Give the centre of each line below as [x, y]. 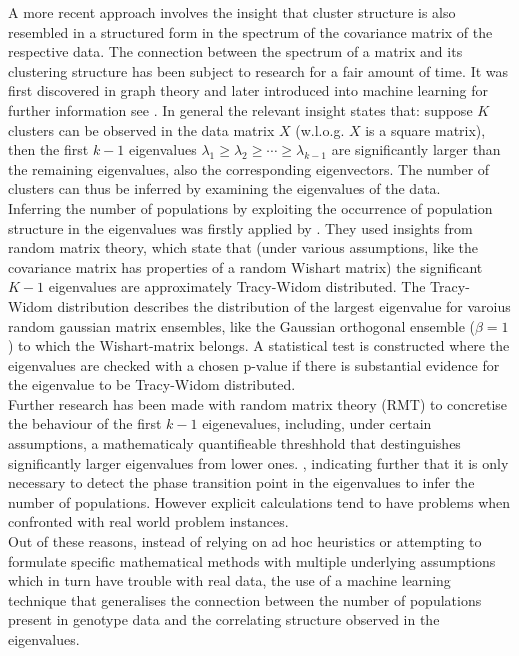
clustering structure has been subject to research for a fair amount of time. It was [258, 70]
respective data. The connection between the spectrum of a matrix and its [235, 51]
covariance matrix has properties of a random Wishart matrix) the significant [245, 266]
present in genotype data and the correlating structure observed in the [224, 619]
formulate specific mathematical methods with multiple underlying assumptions [252, 560]
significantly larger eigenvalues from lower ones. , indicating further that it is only [258, 462]
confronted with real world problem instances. [148, 521]
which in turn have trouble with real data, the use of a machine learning [229, 580]
